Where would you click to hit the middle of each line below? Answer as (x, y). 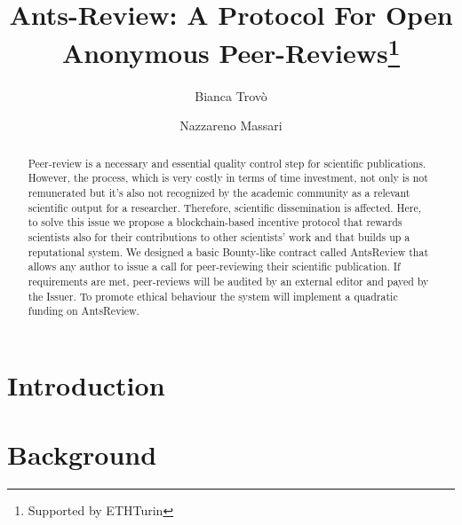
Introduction (86, 384)
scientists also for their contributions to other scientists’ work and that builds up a (219, 236)
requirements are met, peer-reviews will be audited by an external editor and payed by (228, 281)
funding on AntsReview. (84, 311)
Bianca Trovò (231, 95)
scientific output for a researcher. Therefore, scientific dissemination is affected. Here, (224, 207)
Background (82, 454)
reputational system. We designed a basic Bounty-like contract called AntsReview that (228, 251)
